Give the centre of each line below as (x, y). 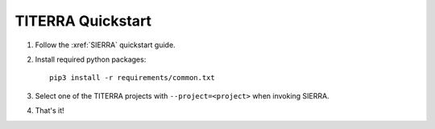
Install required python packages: (91, 59)
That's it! (50, 111)
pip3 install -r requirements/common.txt (132, 78)
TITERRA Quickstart (83, 21)
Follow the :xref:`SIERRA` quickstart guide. (106, 45)
